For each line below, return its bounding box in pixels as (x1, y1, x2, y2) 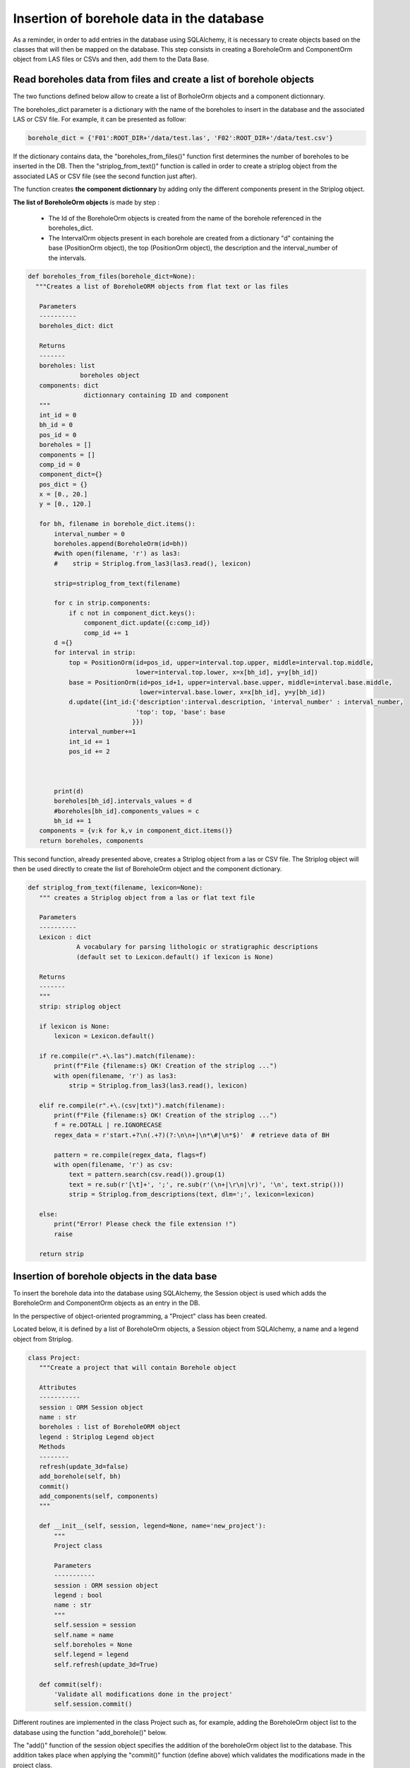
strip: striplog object (39, 1002, 121, 1011)
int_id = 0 (39, 411, 77, 419)
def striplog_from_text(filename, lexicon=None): (28, 884, 203, 892)
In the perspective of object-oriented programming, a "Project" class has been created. (13, 1312, 267, 1320)
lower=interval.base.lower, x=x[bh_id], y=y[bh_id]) (139, 688, 326, 696)
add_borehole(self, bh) (39, 1472, 121, 1481)
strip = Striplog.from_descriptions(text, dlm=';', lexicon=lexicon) (68, 1190, 315, 1199)
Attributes (39, 1383, 77, 1391)
